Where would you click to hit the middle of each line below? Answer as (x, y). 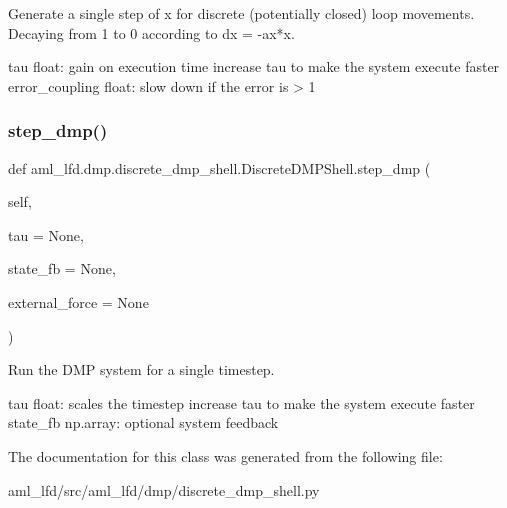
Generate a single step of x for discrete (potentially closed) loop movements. (241, 13)
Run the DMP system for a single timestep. (141, 369)
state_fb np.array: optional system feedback (143, 422)
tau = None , (46, 234)
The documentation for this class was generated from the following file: (225, 455)
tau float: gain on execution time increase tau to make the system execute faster (254, 66)
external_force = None (78, 301)
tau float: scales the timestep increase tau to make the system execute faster (241, 402)
